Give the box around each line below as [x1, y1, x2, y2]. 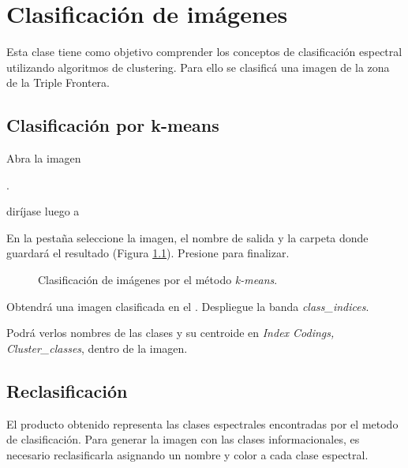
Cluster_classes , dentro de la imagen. [6, 339, 188, 356]
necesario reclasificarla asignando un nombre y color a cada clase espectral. [6, 446, 369, 462]
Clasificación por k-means [6, 113, 219, 137]
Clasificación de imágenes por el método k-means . [38, 271, 278, 288]
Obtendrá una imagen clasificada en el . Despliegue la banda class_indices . [6, 298, 369, 314]
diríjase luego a [6, 203, 80, 219]
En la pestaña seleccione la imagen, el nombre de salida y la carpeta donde [6, 229, 369, 245]
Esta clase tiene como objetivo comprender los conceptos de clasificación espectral [6, 43, 402, 60]
